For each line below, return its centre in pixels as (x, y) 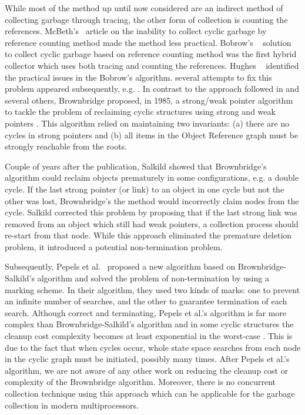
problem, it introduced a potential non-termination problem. (114, 246)
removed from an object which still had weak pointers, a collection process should (152, 223)
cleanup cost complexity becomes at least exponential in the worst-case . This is (149, 336)
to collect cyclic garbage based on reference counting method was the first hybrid (151, 54)
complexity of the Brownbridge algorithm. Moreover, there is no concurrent (140, 382)
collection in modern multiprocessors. (72, 405)
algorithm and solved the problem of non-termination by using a (153, 278)
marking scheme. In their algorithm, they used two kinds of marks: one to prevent (152, 289)
